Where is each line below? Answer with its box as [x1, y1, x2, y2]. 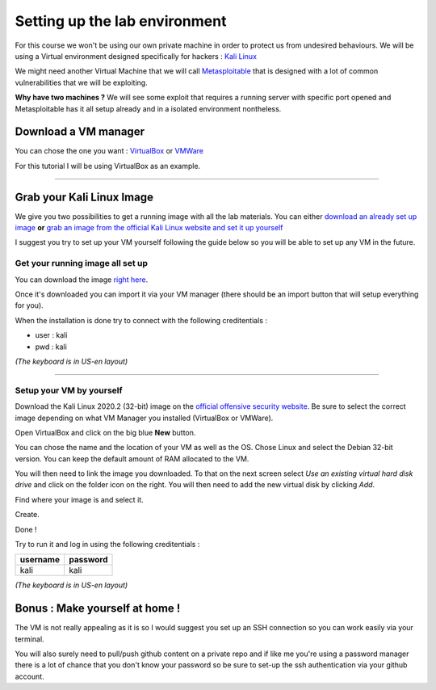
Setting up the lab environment [15, 12, 227, 30]
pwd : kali [35, 342, 68, 351]
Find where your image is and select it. [15, 494, 145, 504]
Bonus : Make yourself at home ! [15, 602, 181, 616]
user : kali [35, 330, 68, 340]
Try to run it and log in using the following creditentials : [15, 540, 200, 549]
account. [15, 671, 44, 681]
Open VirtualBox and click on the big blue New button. [15, 427, 196, 437]
